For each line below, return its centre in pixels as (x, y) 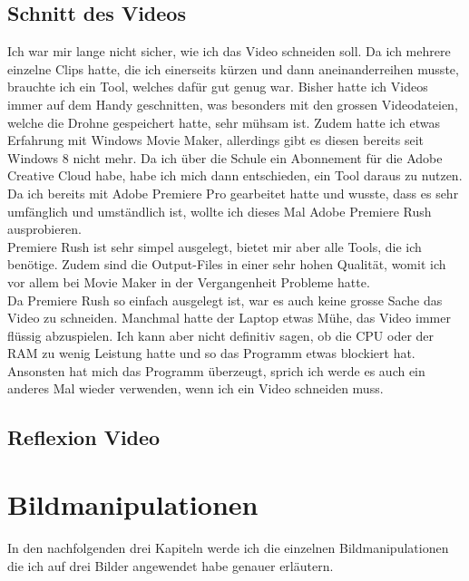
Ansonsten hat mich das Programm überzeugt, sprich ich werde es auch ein (216, 370)
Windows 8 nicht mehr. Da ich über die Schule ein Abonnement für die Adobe (225, 157)
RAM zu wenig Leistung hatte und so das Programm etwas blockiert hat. (211, 353)
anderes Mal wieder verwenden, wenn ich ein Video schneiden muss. (195, 388)
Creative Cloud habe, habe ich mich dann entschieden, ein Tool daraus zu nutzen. (235, 175)
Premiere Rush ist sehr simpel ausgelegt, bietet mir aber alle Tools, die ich (215, 246)
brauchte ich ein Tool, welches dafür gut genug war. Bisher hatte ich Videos (218, 87)
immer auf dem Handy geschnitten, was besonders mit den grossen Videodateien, (233, 104)
